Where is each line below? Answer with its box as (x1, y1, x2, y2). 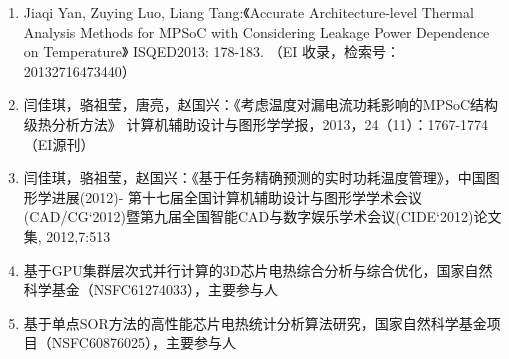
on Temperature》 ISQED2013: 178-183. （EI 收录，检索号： (23, 41, 400, 62)
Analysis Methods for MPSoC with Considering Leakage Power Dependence (23, 21, 490, 42)
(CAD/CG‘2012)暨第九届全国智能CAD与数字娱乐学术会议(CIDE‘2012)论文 (23, 206, 502, 227)
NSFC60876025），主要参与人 (51, 332, 236, 353)
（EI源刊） (23, 133, 95, 154)
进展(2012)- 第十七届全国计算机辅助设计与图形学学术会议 (51, 186, 423, 207)
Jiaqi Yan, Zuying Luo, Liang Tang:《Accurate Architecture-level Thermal (23, 2, 474, 22)
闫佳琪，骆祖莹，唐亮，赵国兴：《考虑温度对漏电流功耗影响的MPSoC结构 (23, 94, 499, 115)
